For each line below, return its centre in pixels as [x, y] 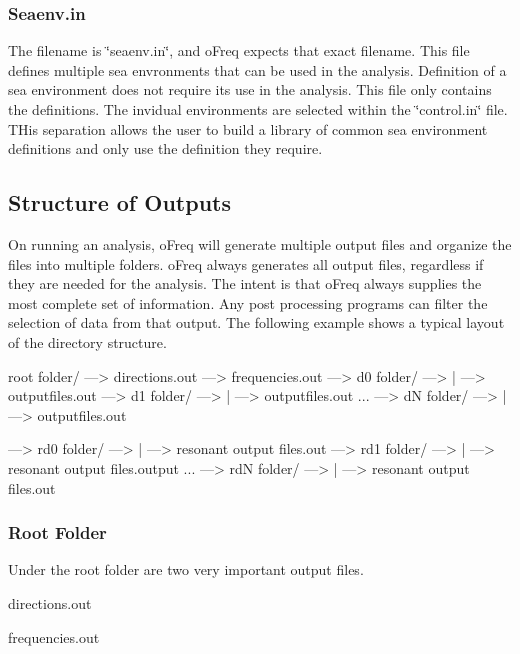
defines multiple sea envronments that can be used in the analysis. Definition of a [257, 69]
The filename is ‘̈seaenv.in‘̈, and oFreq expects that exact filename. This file [239, 50]
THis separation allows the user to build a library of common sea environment [248, 128]
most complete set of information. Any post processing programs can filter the [248, 302]
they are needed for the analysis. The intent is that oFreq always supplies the [245, 283]
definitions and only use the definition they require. [165, 148]
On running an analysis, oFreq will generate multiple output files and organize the [260, 243]
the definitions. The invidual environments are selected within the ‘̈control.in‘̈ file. [258, 109]
